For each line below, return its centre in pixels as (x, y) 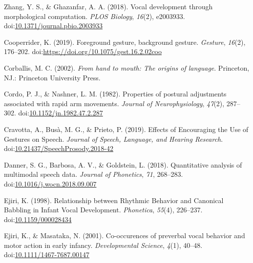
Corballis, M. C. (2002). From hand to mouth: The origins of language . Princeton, (127, 67)
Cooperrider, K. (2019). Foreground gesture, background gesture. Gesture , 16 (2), (125, 42)
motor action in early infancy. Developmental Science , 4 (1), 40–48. (103, 245)
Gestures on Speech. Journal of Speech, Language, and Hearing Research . (114, 139)
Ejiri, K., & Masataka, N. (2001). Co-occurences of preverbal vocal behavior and (125, 235)
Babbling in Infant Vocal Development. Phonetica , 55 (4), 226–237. (103, 210)
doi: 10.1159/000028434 (38, 219)
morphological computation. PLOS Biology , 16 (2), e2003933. (95, 16)
